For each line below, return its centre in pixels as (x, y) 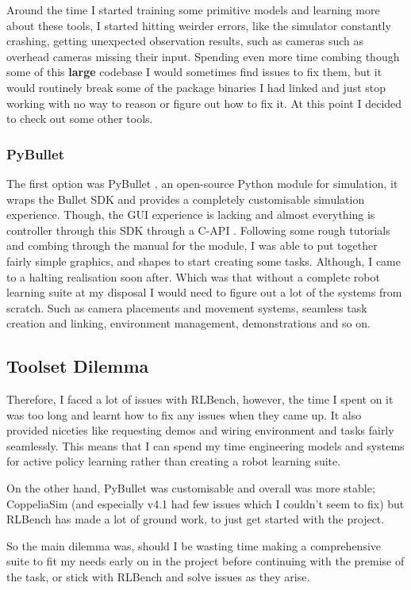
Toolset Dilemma (78, 366)
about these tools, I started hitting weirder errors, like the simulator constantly (199, 25)
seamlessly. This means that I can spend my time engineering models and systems (205, 445)
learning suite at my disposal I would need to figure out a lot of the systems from (204, 292)
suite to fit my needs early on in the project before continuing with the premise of (205, 561)
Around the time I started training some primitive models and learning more (193, 10)
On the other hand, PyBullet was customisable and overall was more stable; (191, 488)
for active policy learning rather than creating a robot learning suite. (174, 461)
